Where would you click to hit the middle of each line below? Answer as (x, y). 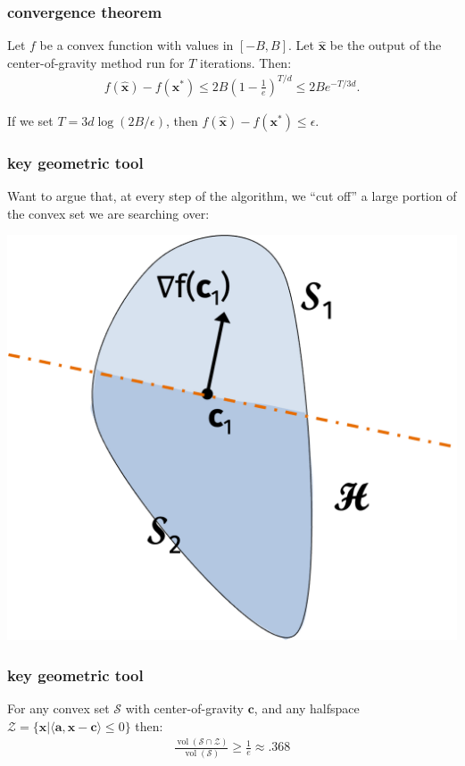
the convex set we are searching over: (108, 213)
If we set (30, 120)
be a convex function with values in (137, 45)
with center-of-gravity (185, 708)
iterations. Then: (246, 62)
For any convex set (58, 708)
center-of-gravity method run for (96, 62)
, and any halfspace (307, 708)
